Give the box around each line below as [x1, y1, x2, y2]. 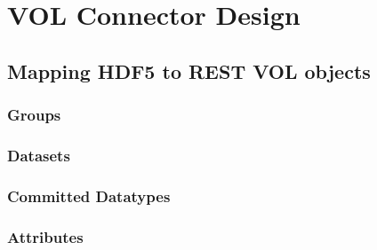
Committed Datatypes [7, 184, 171, 207]
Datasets [7, 144, 70, 166]
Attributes [7, 225, 84, 247]
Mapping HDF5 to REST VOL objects [7, 57, 371, 84]
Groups [7, 104, 61, 126]
